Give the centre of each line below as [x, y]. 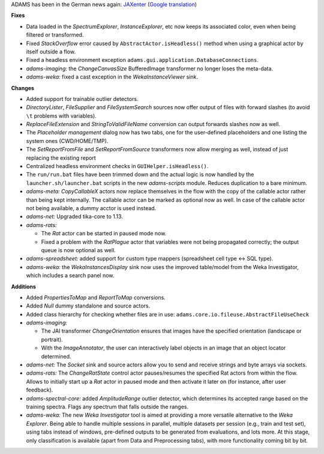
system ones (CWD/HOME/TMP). [67, 141]
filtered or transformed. [55, 35]
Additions [23, 286]
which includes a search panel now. [70, 276]
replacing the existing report [61, 158]
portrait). [52, 339]
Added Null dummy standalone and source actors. [88, 306]
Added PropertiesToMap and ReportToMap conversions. [96, 297]
